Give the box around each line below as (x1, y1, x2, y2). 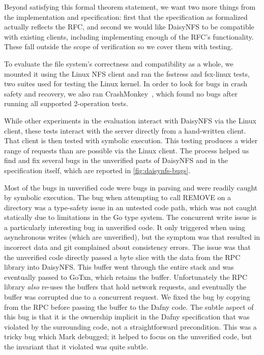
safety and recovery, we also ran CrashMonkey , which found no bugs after (4, 88, 238, 99)
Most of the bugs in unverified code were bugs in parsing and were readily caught (4, 182, 258, 192)
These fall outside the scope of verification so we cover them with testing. (4, 41, 233, 52)
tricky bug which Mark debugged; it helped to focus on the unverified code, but (4, 331, 252, 342)
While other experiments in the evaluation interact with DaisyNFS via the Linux (4, 115, 256, 125)
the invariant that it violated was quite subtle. (4, 341, 149, 351)
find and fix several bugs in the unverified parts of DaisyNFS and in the (4, 155, 228, 166)
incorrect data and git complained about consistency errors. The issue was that (4, 242, 251, 252)
